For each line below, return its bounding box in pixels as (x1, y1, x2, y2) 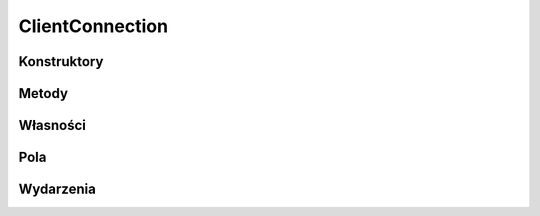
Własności (18, 117, 87, 134)
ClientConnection (18, 15, 169, 37)
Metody (18, 85, 69, 102)
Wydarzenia (18, 181, 97, 198)
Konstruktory (18, 53, 104, 70)
